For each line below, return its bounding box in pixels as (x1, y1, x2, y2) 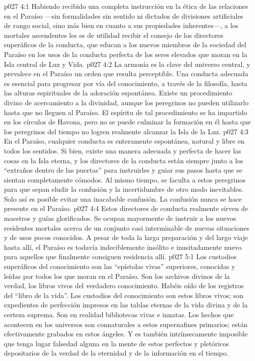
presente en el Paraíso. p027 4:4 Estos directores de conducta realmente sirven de (4, 203, 248, 213)
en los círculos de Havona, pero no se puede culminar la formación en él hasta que (4, 117, 251, 127)
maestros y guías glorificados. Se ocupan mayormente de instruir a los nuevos (4, 213, 236, 223)
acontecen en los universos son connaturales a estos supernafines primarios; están (4, 319, 248, 329)
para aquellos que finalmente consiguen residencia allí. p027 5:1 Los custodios (4, 251, 237, 262)
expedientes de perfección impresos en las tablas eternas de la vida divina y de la (4, 300, 248, 310)
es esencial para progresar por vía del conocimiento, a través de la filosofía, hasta (4, 78, 248, 88)
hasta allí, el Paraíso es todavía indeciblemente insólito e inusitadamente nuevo (4, 241, 242, 252)
